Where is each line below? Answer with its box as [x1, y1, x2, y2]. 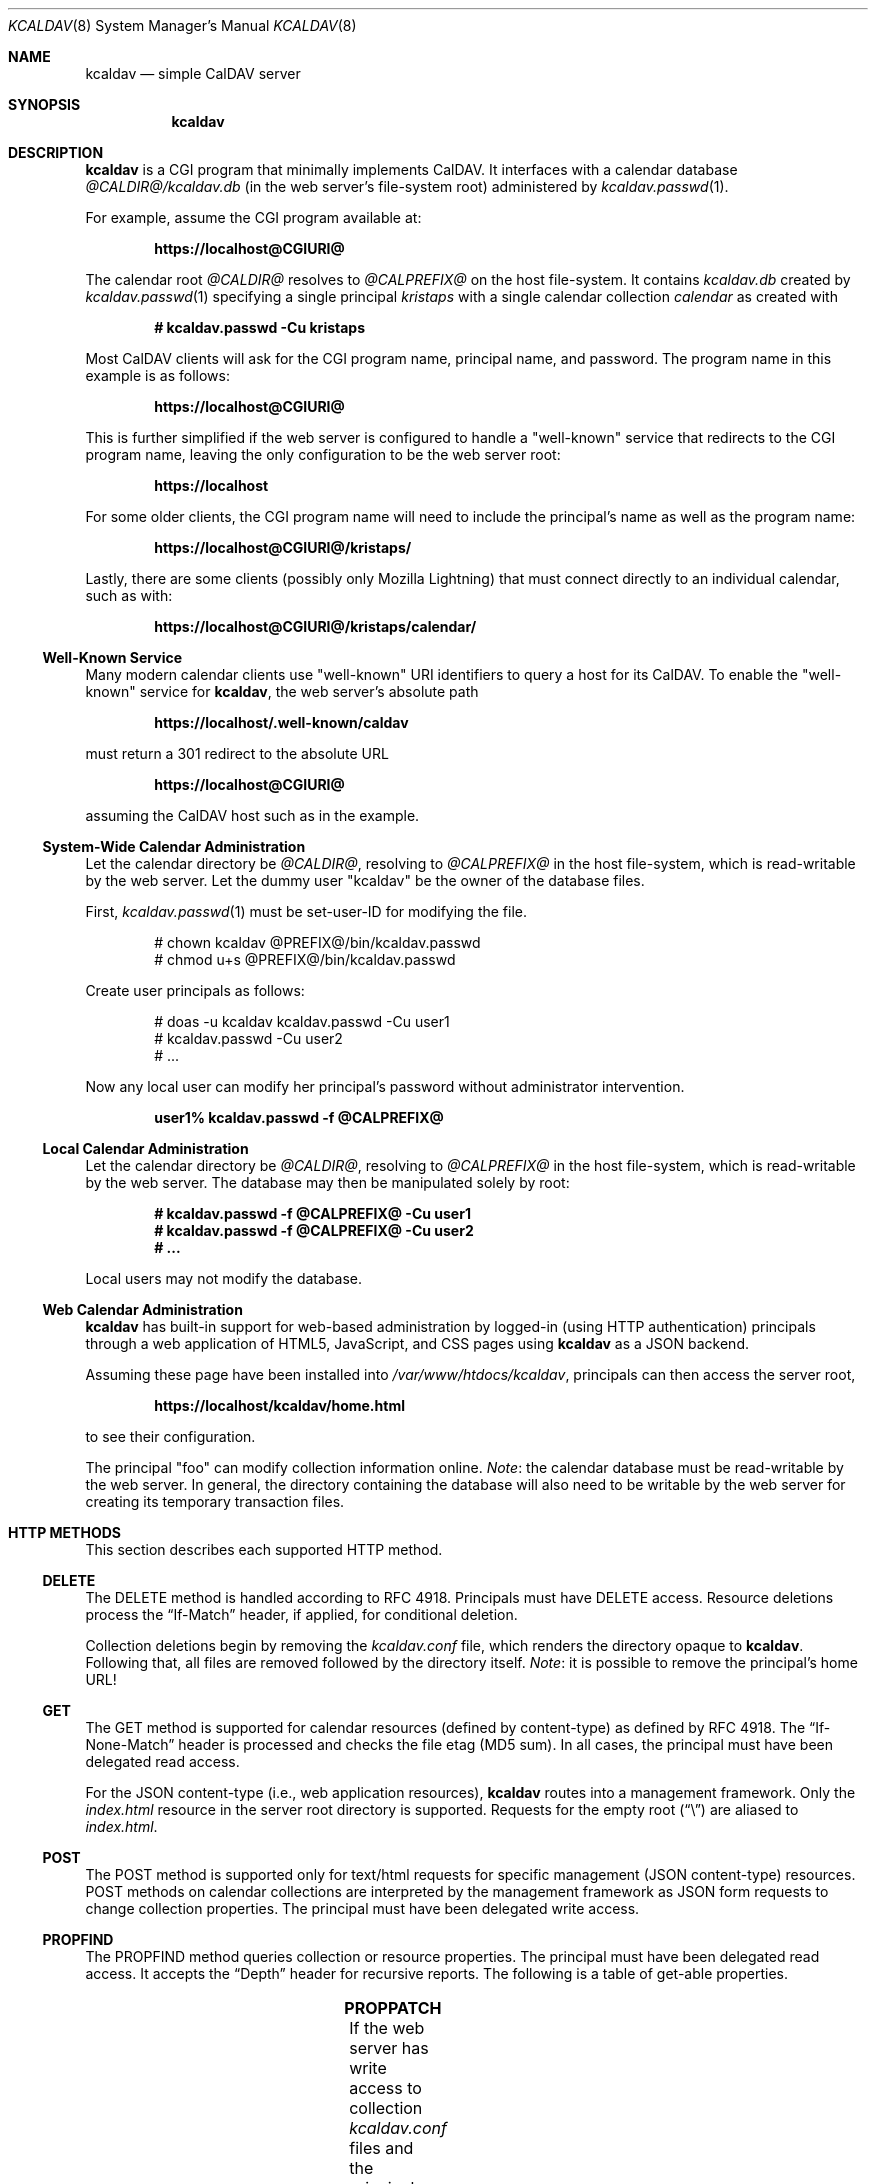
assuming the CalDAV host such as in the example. [85, 807, 420, 824]
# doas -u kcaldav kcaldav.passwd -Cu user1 [154, 1013, 450, 1030]
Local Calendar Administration [42, 1140, 249, 1157]
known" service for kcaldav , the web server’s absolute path [85, 683, 479, 700]
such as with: [85, 587, 173, 604]
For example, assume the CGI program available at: [85, 209, 422, 226]
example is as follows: [85, 367, 230, 384]
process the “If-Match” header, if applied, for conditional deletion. [85, 1606, 518, 1623]
